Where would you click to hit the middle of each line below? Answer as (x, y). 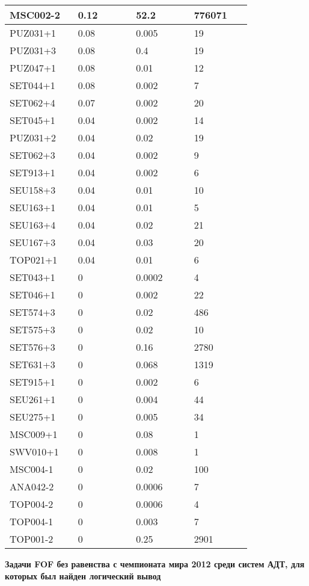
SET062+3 (32, 155)
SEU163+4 (33, 225)
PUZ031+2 (33, 137)
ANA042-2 (32, 486)
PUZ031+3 (33, 50)
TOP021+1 (34, 260)
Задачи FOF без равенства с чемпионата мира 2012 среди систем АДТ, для (155, 564)
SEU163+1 (33, 207)
